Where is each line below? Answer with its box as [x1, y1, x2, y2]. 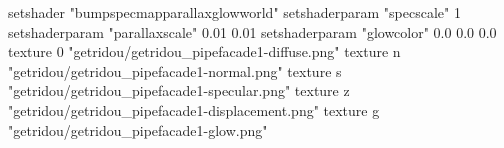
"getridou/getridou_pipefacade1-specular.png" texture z [8, 80, 350, 101]
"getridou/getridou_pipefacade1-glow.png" [8, 119, 268, 140]
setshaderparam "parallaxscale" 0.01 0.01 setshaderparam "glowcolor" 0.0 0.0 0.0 [8, 21, 497, 42]
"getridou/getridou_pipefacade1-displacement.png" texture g [8, 99, 380, 120]
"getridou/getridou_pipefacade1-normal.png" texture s [8, 60, 342, 81]
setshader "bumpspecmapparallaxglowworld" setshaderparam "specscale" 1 [8, 2, 461, 22]
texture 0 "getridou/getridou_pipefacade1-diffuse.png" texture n [8, 41, 401, 62]
